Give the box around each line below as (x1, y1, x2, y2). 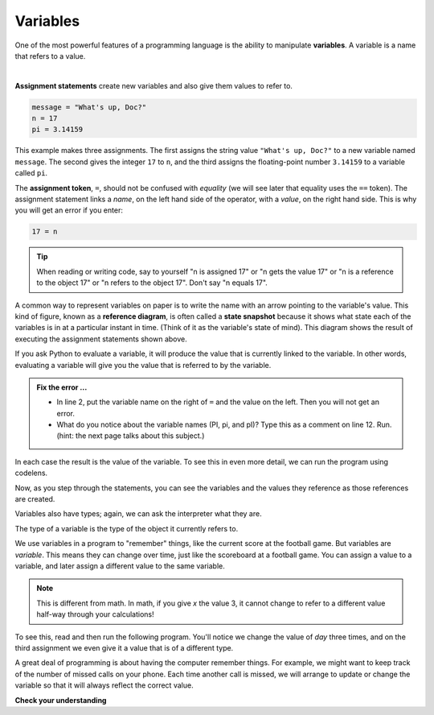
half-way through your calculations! (36, 610, 154, 619)
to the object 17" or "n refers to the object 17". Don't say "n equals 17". (36, 278, 268, 287)
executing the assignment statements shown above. (14, 334, 188, 344)
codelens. (14, 468, 48, 478)
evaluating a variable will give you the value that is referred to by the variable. (14, 360, 272, 370)
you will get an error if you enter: (14, 205, 124, 215)
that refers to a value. (14, 51, 86, 60)
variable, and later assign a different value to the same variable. (14, 560, 225, 571)
